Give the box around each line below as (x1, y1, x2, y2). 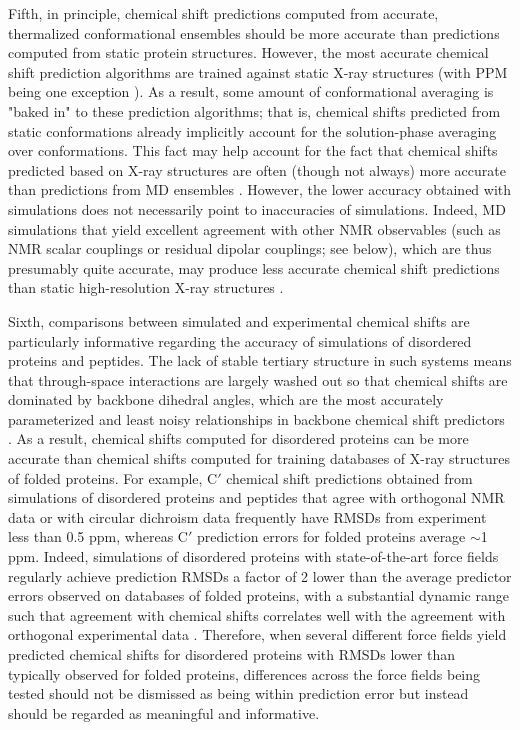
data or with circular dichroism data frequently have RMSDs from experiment (8, 506, 487, 527)
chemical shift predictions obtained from (226, 467, 473, 488)
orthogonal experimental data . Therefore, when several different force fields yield (8, 624, 507, 645)
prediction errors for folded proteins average (196, 526, 466, 547)
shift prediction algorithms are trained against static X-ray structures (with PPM (8, 61, 508, 82)
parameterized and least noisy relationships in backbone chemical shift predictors (8, 408, 505, 429)
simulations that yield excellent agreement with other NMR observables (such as (8, 218, 501, 239)
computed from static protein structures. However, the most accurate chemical (8, 42, 489, 63)
